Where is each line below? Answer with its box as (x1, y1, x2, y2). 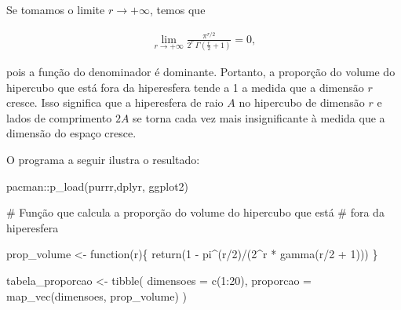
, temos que (149, 2, 206, 17)
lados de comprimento (6, 109, 112, 126)
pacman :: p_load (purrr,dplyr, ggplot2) (6, 177, 189, 194)
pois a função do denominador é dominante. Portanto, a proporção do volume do (6, 64, 396, 79)
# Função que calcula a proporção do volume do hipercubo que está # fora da (6, 204, 385, 221)
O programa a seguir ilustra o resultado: (6, 151, 200, 167)
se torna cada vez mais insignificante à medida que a (133, 109, 385, 126)
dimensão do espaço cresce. (6, 125, 137, 141)
